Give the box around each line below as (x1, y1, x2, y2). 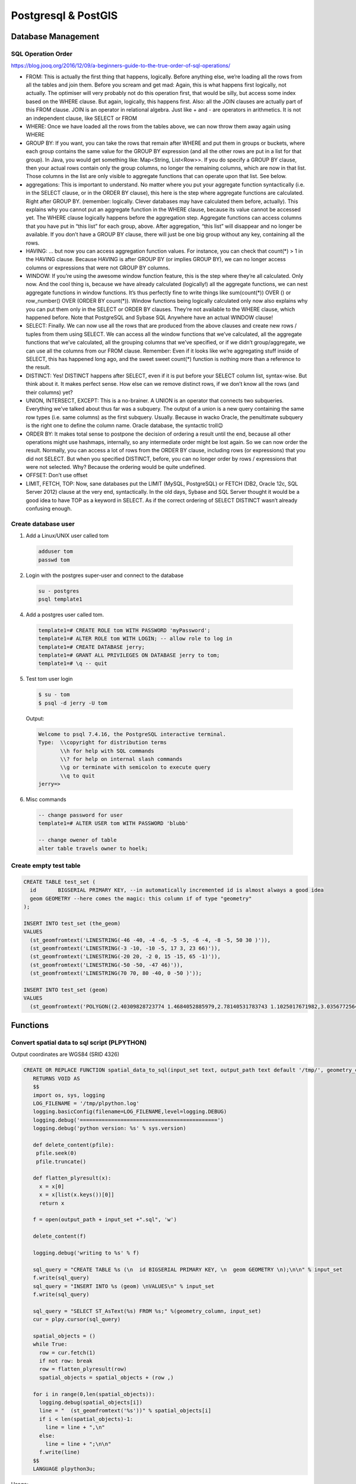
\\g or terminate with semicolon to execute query (60, 764, 211, 771)
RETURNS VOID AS (33, 1075, 80, 1082)
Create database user (11, 519, 75, 528)
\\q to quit (60, 772, 95, 779)
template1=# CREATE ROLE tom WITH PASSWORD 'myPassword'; (38, 627, 211, 633)
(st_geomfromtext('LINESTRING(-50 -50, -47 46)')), (30, 962, 183, 968)
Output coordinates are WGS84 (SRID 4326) (11, 1051, 120, 1058)
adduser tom (38, 548, 74, 555)
